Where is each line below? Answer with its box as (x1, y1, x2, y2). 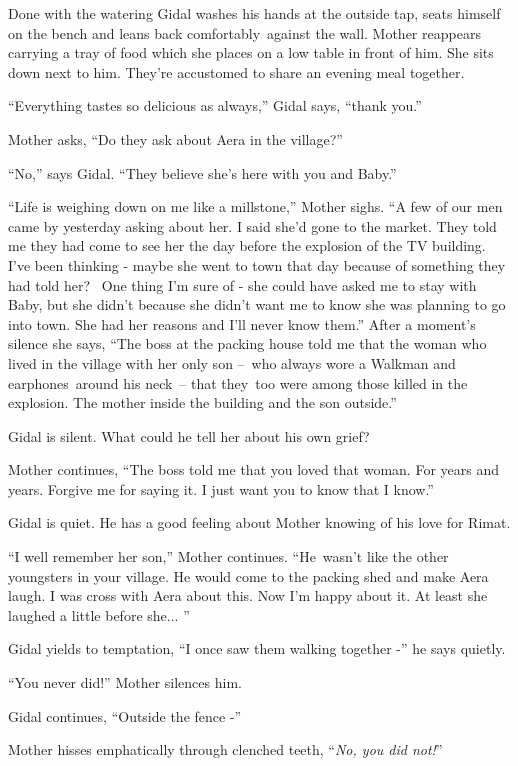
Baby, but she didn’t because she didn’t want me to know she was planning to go (8, 294, 506, 315)
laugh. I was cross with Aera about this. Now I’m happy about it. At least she (8, 585, 488, 606)
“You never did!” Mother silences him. (8, 672, 242, 693)
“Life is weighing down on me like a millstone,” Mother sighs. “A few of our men (8, 196, 503, 217)
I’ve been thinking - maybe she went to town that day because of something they (8, 254, 506, 275)
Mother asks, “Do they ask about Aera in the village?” (8, 128, 343, 149)
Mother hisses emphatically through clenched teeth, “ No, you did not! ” (8, 739, 443, 760)
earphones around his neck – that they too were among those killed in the (8, 372, 468, 393)
